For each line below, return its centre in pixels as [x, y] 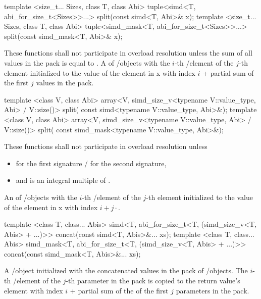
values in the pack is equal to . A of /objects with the [87, 62]
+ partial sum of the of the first [119, 290]
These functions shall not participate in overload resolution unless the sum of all [128, 53]
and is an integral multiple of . [63, 180]
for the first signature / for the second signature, [91, 163]
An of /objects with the [41, 197]
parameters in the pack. [213, 290]
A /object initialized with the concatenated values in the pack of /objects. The [126, 270]
